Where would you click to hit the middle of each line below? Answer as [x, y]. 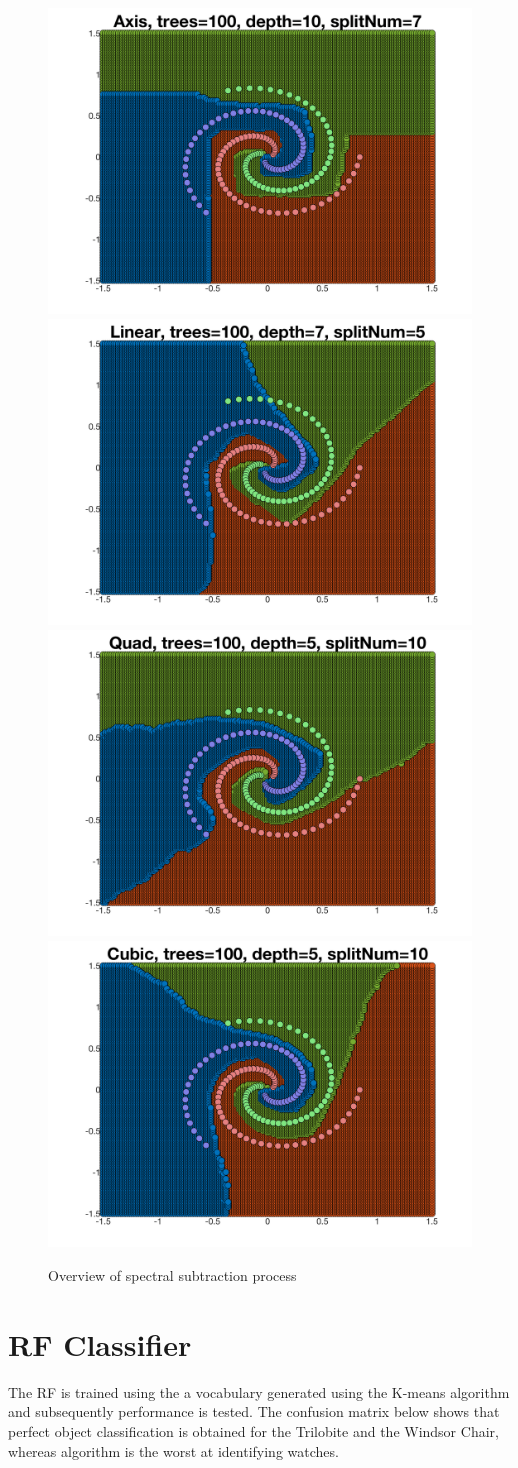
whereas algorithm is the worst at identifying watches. [173, 1450]
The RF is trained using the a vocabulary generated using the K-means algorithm [259, 1391]
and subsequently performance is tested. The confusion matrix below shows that [254, 1411]
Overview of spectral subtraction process [172, 1275]
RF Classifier [100, 1343]
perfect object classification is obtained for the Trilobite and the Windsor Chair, [253, 1430]
